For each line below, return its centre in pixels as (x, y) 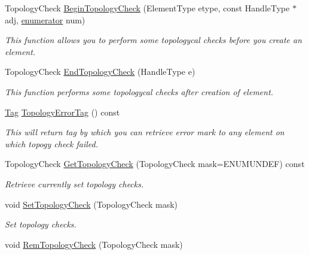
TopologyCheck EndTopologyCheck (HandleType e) (100, 72)
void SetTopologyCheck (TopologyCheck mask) (91, 204)
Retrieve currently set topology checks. (74, 183)
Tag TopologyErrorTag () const (62, 112)
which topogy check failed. (52, 143)
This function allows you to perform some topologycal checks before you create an (154, 40)
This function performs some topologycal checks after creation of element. (139, 91)
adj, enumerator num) (45, 19)
